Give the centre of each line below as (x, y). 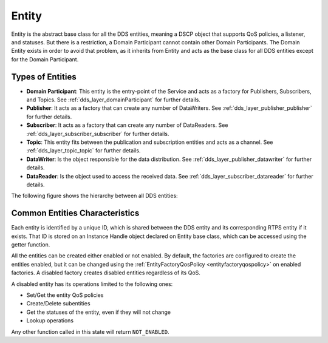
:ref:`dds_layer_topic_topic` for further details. (84, 151)
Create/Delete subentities (58, 304)
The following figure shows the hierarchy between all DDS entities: (95, 196)
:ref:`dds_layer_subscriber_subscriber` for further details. (98, 134)
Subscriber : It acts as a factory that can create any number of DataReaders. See (127, 125)
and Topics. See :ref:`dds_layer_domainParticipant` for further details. (113, 100)
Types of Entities (44, 77)
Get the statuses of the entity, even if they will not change (99, 312)
